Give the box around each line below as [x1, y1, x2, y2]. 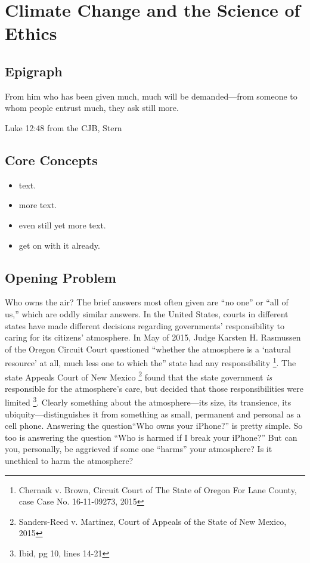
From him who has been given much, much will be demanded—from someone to [5, 89, 297, 102]
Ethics [5, 21, 57, 45]
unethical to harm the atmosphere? [5, 454, 134, 467]
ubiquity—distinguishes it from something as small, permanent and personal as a [5, 407, 301, 420]
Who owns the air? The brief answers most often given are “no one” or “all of [5, 296, 289, 308]
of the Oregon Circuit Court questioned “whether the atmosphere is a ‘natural [5, 342, 291, 355]
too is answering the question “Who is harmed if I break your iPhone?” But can [5, 431, 297, 443]
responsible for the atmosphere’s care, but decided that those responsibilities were [5, 382, 303, 394]
